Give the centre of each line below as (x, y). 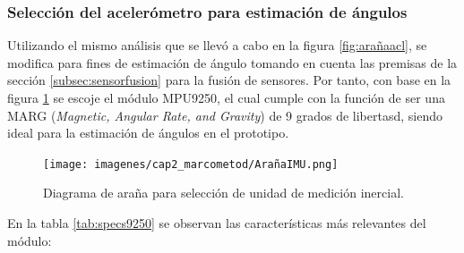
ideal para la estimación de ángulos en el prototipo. (148, 133)
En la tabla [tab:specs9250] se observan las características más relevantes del (217, 223)
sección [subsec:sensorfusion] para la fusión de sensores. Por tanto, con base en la (229, 80)
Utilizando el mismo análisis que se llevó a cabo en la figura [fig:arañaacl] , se (217, 45)
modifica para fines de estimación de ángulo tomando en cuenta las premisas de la (232, 62)
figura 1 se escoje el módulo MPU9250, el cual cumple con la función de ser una (226, 97)
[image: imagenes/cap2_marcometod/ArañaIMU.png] (191, 164)
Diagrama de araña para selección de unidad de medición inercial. (223, 193)
